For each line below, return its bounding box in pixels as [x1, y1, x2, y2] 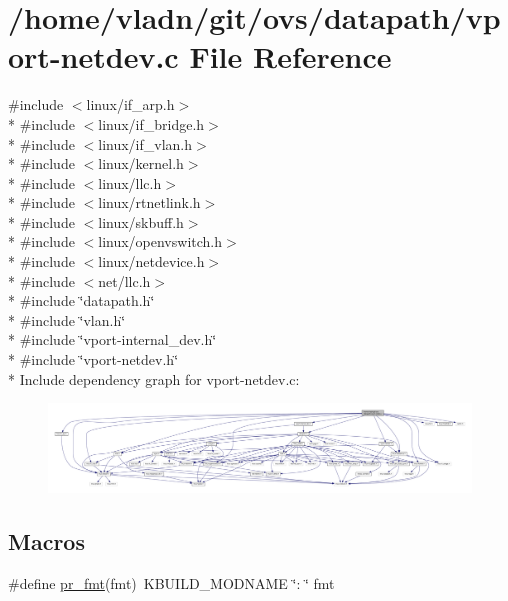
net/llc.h [98, 270, 151, 291]
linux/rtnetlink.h [98, 192, 201, 213]
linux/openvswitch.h [98, 231, 223, 252]
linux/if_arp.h [86, 94, 175, 115]
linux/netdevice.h [98, 251, 205, 272]
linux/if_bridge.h [98, 113, 205, 134]
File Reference [189, 36, 392, 77]
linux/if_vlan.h [98, 133, 193, 154]
